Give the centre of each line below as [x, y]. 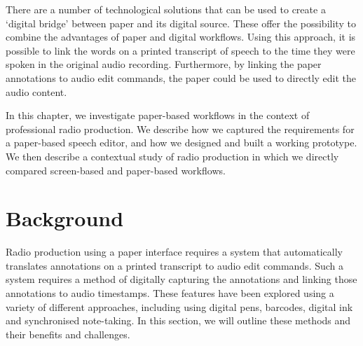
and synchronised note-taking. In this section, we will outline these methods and [178, 320]
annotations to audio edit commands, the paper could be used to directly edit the [181, 77]
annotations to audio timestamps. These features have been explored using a [170, 293]
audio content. [36, 91]
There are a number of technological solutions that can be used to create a [166, 9]
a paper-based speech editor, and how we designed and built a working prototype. [181, 143]
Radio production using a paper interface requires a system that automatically [174, 252]
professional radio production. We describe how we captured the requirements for [180, 129]
